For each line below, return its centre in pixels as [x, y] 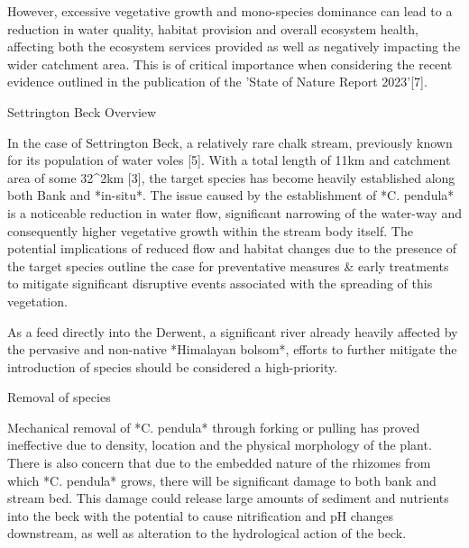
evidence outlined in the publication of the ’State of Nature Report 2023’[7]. [217, 82]
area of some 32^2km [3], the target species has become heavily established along [231, 177]
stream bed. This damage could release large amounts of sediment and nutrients [228, 498]
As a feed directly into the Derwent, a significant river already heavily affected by [233, 331]
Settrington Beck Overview [82, 111]
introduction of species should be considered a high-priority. [173, 366]
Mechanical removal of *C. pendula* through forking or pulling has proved [214, 427]
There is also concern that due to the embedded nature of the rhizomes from [219, 463]
